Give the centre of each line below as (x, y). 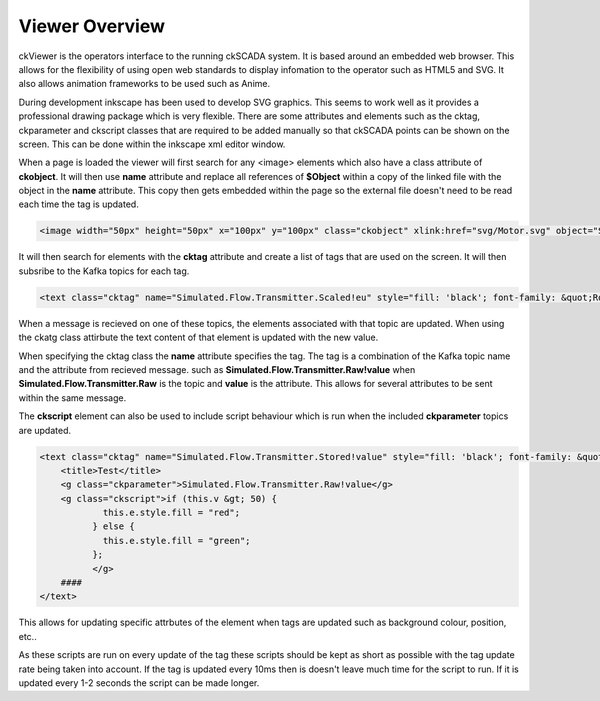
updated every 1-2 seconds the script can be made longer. (139, 682)
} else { (113, 526)
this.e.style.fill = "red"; (171, 513)
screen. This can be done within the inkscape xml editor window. (152, 144)
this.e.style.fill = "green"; (176, 540)
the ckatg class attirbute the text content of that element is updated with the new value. (198, 337)
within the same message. (72, 397)
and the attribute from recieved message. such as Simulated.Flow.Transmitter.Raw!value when (217, 369)
